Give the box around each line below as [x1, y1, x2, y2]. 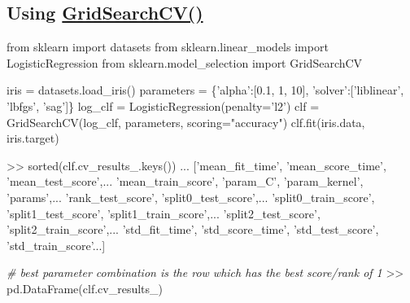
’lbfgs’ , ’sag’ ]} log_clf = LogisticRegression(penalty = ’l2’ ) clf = [7, 97, 320, 114]
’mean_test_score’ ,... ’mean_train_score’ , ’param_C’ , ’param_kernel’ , [7, 173, 364, 190]
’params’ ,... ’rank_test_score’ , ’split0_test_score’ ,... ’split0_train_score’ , [7, 188, 375, 205]
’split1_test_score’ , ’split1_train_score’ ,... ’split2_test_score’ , [7, 204, 321, 222]
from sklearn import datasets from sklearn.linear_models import [7, 38, 329, 55]
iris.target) [7, 130, 59, 147]
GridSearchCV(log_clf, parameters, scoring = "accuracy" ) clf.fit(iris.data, [7, 113, 365, 130]
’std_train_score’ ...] [7, 236, 106, 253]
